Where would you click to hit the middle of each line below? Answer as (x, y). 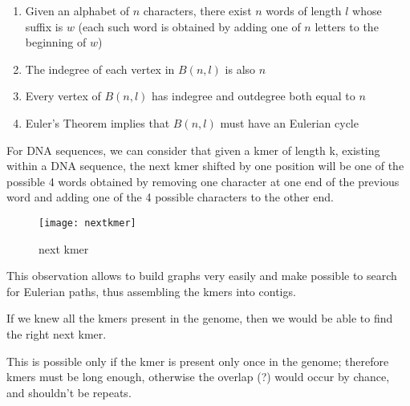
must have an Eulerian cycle (289, 122)
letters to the (347, 26)
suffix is (44, 26)
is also (240, 69)
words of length (304, 10)
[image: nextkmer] (87, 223)
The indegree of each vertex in (100, 69)
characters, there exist (197, 10)
